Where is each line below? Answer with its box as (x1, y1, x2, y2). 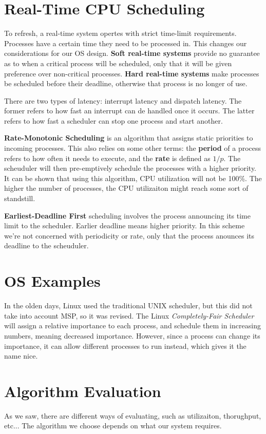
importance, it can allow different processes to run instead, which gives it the (4, 340, 246, 351)
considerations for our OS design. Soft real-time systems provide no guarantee (4, 48, 260, 58)
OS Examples (4, 270, 101, 291)
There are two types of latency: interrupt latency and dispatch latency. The (4, 95, 242, 106)
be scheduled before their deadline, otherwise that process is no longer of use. (4, 78, 248, 89)
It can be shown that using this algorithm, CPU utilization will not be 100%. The (4, 172, 262, 183)
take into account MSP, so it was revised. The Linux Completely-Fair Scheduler (4, 310, 254, 321)
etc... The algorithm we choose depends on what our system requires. (4, 420, 222, 431)
